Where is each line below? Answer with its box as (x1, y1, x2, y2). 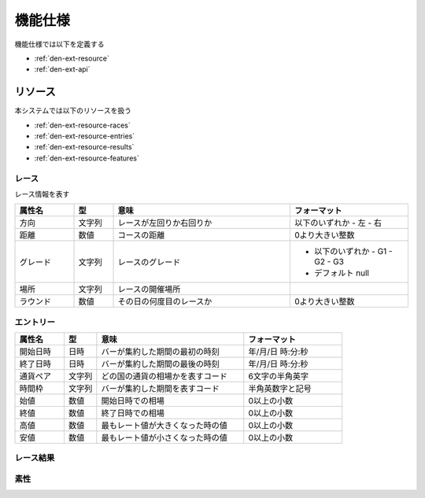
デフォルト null (314, 267, 370, 279)
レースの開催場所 (117, 284, 181, 295)
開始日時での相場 (101, 396, 164, 407)
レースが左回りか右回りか (117, 217, 213, 228)
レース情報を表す (14, 189, 70, 198)
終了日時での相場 (101, 408, 164, 419)
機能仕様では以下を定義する (14, 39, 105, 49)
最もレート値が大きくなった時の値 (101, 420, 227, 431)
